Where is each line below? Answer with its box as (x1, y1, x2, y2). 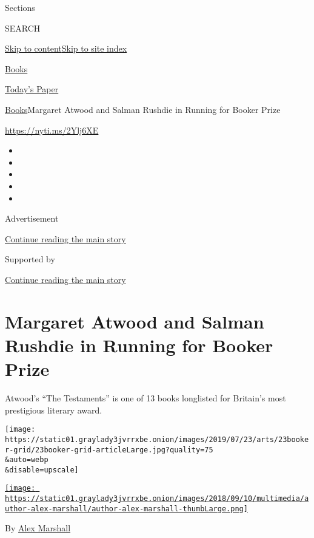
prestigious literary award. (5, 403, 102, 416)
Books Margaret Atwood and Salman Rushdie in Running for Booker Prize (5, 103, 281, 115)
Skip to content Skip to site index (5, 42, 127, 55)
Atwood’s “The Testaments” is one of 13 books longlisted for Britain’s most (5, 392, 286, 404)
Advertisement (5, 212, 59, 225)
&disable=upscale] (5, 465, 79, 474)
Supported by (5, 253, 55, 265)
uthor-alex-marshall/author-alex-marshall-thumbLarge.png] (5, 504, 248, 513)
